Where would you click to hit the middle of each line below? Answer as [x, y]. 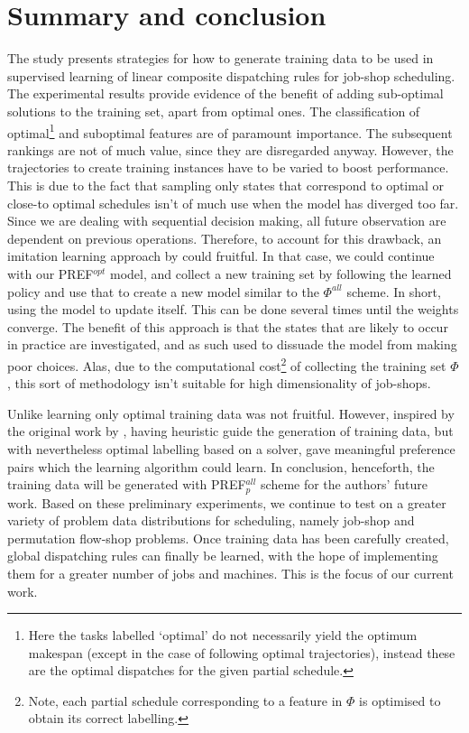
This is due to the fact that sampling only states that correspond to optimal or [225, 185]
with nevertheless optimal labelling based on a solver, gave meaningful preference [231, 448]
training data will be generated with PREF [127, 484]
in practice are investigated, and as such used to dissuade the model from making [232, 344]
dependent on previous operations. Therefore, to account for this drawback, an [225, 238]
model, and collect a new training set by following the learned [281, 273]
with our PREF [51, 273]
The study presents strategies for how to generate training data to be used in [221, 58]
